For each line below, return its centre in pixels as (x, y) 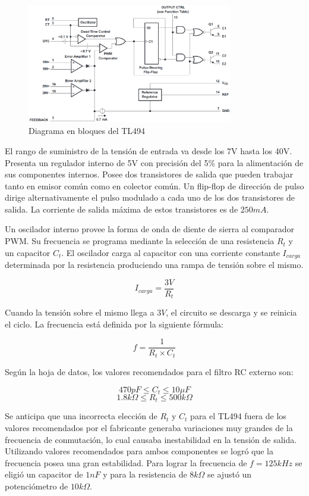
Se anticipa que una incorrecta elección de (81, 416)
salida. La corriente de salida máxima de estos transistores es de (122, 209)
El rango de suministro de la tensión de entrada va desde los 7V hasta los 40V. (149, 150)
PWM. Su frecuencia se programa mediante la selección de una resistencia (140, 241)
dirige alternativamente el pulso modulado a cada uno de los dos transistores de (150, 197)
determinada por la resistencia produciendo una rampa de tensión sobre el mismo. (154, 265)
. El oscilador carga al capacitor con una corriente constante (171, 252)
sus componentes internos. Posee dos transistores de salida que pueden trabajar (149, 174)
